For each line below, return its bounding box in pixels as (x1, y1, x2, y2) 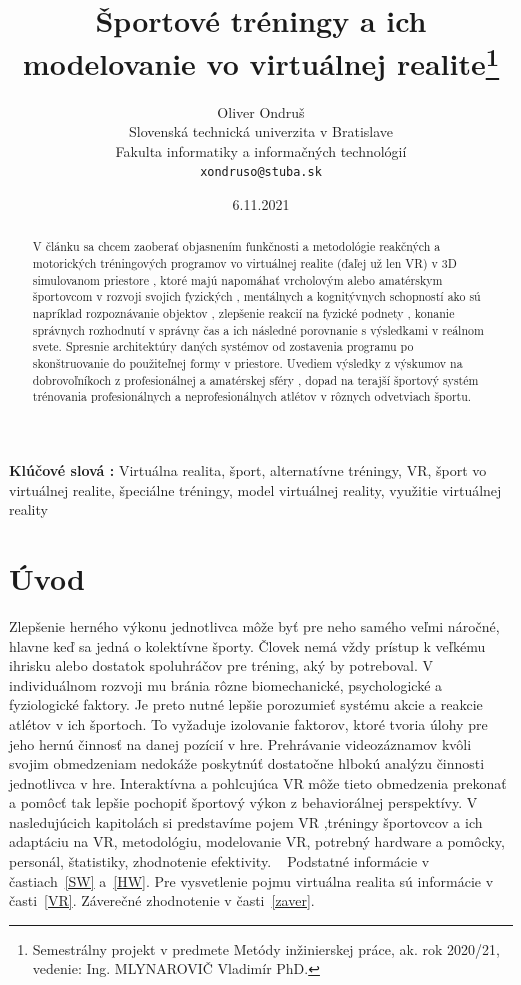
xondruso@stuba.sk (200, 165, 322, 180)
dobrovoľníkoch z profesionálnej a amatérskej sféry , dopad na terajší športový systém (32, 371, 479, 388)
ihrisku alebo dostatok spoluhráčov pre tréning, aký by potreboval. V (9, 655, 433, 676)
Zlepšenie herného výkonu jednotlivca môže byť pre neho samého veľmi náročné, (9, 615, 500, 636)
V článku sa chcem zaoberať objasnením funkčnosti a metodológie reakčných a (32, 238, 441, 255)
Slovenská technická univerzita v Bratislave (128, 121, 394, 142)
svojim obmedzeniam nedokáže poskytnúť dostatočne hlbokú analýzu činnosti (9, 753, 485, 774)
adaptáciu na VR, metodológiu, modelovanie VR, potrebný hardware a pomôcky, (9, 831, 505, 852)
